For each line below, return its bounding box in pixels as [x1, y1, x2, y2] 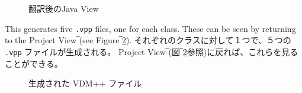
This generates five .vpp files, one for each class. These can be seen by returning [5, 22, 296, 34]
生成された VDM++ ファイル [28, 77, 142, 89]
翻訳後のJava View [28, 2, 99, 14]
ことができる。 [5, 57, 63, 69]
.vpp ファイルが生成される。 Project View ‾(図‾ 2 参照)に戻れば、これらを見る [5, 45, 298, 57]
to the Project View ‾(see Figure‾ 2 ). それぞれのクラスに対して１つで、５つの [5, 34, 291, 46]
